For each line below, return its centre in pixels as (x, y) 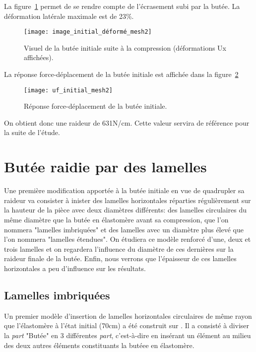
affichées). (39, 57)
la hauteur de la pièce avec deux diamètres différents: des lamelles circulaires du (125, 210)
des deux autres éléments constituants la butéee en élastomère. (99, 345)
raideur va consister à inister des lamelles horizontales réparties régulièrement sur (128, 200)
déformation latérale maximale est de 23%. (69, 16)
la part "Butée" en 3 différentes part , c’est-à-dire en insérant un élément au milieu (128, 335)
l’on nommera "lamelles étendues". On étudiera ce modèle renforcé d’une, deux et (128, 239)
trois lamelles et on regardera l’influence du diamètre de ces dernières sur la (119, 248)
